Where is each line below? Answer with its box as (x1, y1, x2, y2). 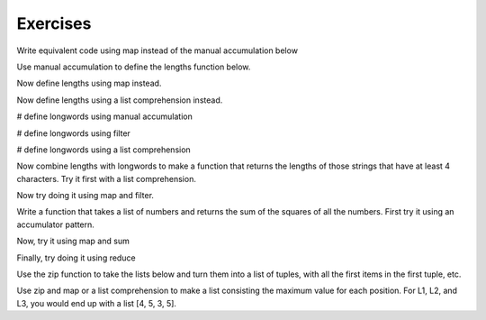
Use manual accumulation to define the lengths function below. (16, 61, 251, 72)
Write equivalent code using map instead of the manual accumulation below (16, 45, 299, 56)
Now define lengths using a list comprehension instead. (16, 95, 223, 105)
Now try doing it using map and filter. (16, 190, 155, 201)
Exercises (16, 14, 92, 33)
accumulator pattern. (16, 219, 94, 230)
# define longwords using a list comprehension (16, 144, 191, 155)
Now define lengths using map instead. (16, 78, 162, 89)
